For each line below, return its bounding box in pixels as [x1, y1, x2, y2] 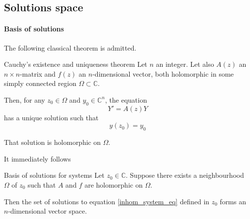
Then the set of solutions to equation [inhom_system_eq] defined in [4, 196, 210, 206]
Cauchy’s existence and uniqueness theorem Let [4, 59, 147, 69]
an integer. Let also [156, 59, 214, 69]
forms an [220, 196, 246, 206]
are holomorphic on [84, 179, 143, 190]
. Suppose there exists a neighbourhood [126, 170, 244, 180]
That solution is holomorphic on [4, 137, 101, 147]
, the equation [105, 94, 147, 105]
